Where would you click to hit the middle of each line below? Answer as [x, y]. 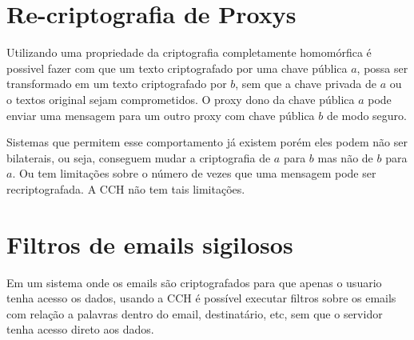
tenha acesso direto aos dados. [80, 329]
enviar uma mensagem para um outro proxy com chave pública [161, 115]
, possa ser [382, 68]
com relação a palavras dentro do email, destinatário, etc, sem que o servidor [195, 313]
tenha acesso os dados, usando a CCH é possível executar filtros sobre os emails [201, 298]
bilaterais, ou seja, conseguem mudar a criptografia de [139, 157]
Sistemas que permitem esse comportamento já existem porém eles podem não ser [207, 142]
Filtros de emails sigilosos [150, 244]
